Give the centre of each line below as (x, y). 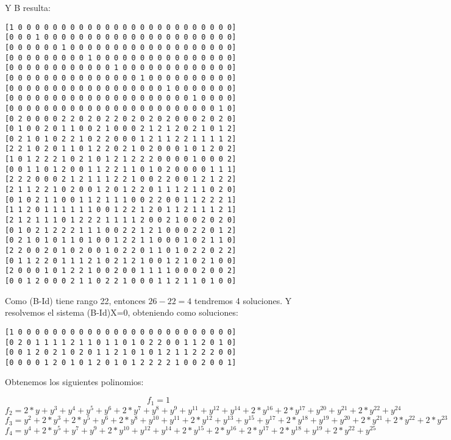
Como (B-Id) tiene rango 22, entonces (75, 300)
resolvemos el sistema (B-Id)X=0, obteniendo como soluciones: (122, 312)
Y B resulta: (28, 7)
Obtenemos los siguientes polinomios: (74, 382)
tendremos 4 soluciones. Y (243, 300)
